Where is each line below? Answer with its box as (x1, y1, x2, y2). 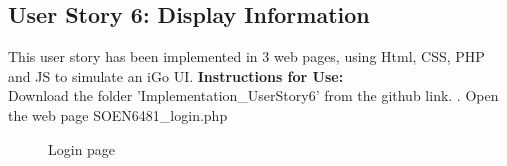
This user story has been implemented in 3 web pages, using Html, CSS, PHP (8, 46, 485, 67)
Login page (48, 138, 116, 159)
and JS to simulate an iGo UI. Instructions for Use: (8, 65, 344, 86)
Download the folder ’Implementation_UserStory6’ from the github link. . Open (8, 85, 499, 106)
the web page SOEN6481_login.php (8, 104, 228, 125)
